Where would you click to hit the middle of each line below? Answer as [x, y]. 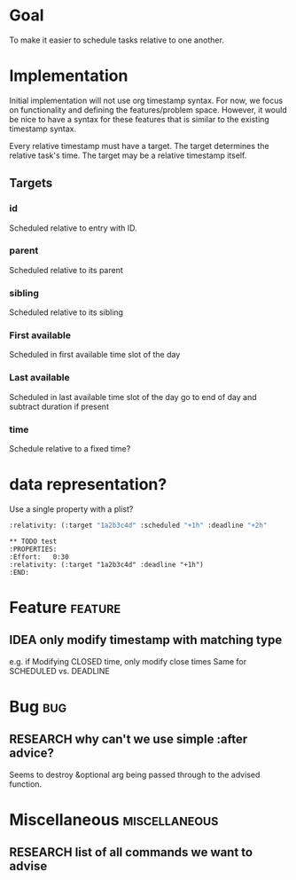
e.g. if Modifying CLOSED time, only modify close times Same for [128, 661]
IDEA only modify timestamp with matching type [146, 640]
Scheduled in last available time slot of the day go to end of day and [133, 397]
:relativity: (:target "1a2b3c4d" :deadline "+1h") [106, 564]
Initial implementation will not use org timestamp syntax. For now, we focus [146, 100]
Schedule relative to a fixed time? [70, 449]
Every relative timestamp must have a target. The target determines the [139, 145]
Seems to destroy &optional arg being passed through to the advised [135, 774]
